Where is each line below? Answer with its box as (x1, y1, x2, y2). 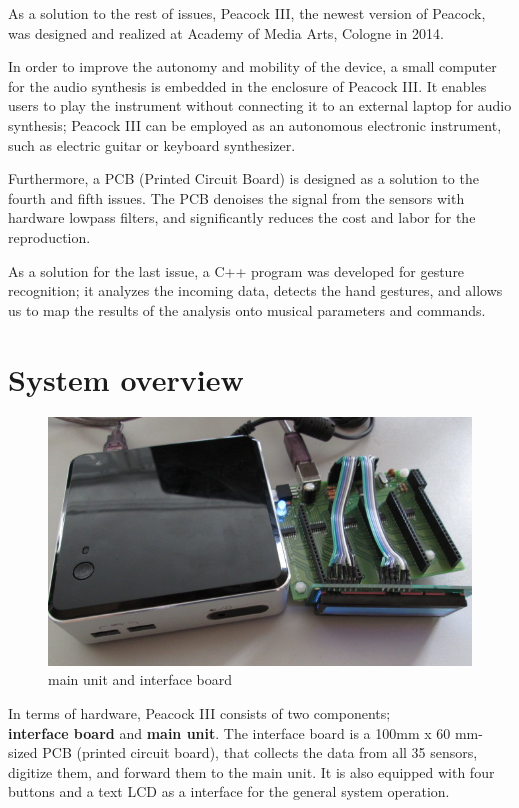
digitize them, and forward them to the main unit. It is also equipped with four (8, 761, 495, 782)
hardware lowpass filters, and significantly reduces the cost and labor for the (8, 207, 476, 228)
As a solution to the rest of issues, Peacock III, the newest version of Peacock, (8, 3, 486, 23)
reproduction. (8, 226, 91, 247)
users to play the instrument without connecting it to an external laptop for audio (8, 95, 512, 116)
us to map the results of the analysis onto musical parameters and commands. (8, 299, 486, 320)
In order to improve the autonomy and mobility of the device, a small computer (8, 56, 497, 77)
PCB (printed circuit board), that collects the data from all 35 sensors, (42, 742, 478, 763)
